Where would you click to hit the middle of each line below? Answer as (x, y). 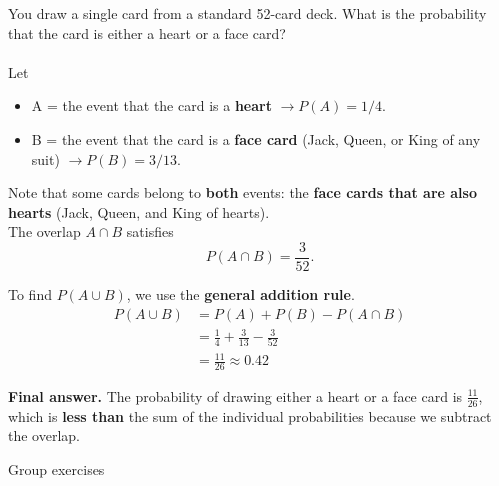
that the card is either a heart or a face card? (147, 32)
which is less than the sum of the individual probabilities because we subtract (250, 415)
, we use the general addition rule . (240, 294)
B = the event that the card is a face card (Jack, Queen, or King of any (256, 138)
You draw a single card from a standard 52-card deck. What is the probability (247, 13)
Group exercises (56, 468)
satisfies (150, 231)
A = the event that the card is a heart (151, 105)
